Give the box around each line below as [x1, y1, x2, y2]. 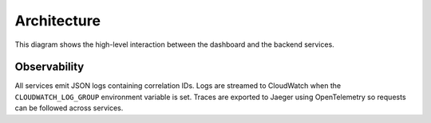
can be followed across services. [14, 103, 124, 113]
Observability [14, 60, 85, 74]
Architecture [14, 12, 101, 29]
